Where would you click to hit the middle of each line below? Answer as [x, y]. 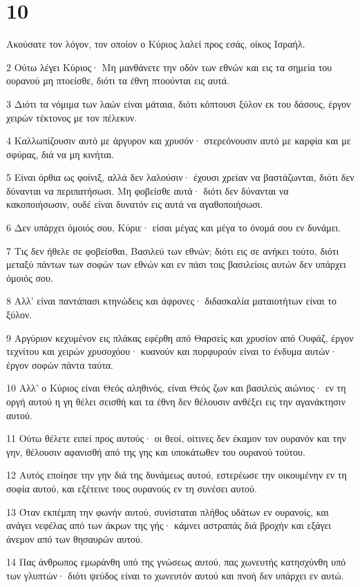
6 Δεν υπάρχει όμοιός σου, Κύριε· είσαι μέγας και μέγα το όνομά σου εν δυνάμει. [174, 228]
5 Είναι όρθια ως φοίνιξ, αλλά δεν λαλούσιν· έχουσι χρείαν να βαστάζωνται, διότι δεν [180, 177]
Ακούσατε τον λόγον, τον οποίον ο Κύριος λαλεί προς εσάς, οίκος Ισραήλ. [156, 44]
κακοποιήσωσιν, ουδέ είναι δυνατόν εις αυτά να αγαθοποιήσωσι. [135, 204]
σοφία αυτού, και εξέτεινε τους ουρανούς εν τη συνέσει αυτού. [132, 488]
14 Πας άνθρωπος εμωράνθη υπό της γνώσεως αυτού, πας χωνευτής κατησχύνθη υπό [176, 562]
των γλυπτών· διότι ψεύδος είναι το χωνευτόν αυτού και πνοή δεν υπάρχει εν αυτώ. [175, 575]
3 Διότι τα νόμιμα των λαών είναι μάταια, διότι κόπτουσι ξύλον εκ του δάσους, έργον [179, 103]
